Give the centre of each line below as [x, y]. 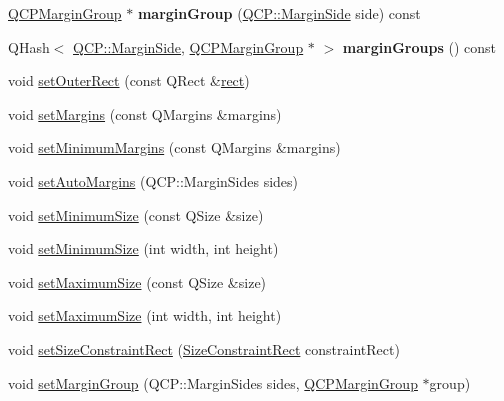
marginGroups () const [419, 46]
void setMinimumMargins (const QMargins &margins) [174, 147]
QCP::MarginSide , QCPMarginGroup [188, 46]
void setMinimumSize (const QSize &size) [136, 214]
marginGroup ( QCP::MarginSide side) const [279, 13]
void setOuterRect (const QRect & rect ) [129, 80]
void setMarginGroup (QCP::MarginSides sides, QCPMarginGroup [213, 382]
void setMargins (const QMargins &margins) [145, 113]
